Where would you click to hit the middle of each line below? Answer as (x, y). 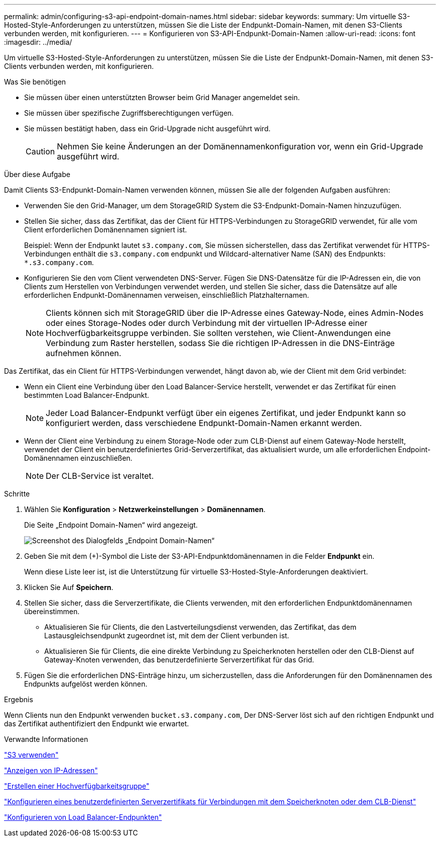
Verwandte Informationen (46, 739)
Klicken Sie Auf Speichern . (69, 587)
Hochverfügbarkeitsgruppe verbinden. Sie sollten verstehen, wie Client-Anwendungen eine (218, 333)
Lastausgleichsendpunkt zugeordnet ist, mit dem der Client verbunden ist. (167, 636)
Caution (40, 151)
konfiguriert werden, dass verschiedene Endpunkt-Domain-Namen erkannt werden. (204, 423)
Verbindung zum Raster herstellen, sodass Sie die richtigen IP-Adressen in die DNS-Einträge (220, 343)
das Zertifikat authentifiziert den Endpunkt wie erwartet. (97, 724)
